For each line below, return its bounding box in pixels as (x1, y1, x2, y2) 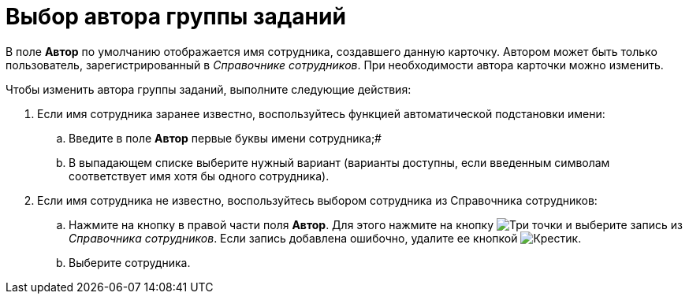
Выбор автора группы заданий (6, 3, 346, 30)
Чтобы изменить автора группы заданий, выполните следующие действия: (6, 82, 412, 96)
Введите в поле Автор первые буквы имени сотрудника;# (69, 131, 382, 145)
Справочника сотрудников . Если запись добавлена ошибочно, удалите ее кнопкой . (69, 231, 582, 245)
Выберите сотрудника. (69, 255, 191, 269)
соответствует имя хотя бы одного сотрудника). (69, 169, 330, 183)
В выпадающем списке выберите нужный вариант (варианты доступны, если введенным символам (69, 155, 610, 169)
